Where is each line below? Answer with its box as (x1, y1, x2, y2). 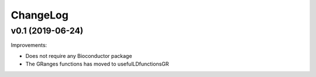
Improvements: (11, 42, 47, 49)
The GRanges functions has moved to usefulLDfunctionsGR (25, 61, 169, 68)
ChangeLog (11, 9, 68, 21)
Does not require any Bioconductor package (25, 52, 132, 59)
